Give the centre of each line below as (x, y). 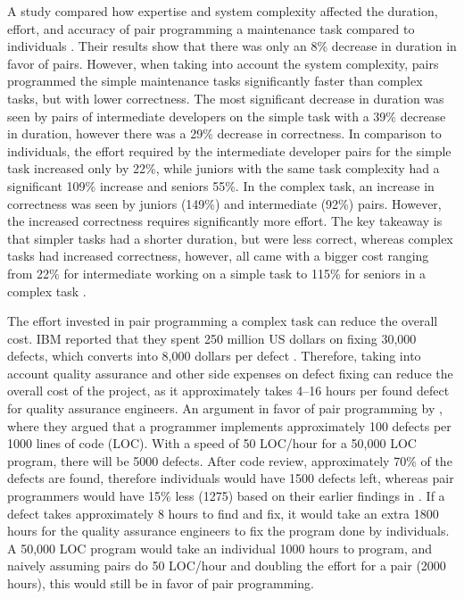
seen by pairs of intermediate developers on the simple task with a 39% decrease (227, 116)
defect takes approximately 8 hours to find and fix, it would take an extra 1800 (223, 513)
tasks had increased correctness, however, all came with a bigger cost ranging (218, 256)
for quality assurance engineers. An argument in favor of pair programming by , (225, 408)
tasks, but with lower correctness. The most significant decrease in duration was (226, 98)
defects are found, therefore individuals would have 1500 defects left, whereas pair (231, 478)
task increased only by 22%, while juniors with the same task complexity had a (224, 168)
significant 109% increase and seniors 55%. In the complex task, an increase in (221, 185)
